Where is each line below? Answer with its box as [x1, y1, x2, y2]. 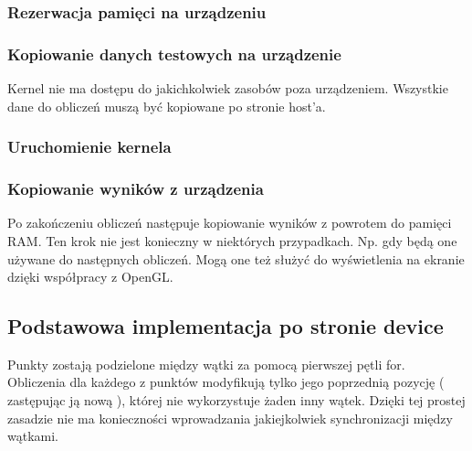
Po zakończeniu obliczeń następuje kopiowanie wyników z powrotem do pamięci [7, 213, 452, 232]
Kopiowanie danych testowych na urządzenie [7, 42, 341, 65]
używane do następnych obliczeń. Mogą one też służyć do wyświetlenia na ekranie [7, 249, 465, 268]
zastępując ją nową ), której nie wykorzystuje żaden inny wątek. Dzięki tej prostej [7, 391, 466, 410]
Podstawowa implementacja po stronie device [7, 312, 444, 340]
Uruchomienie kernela [7, 135, 172, 158]
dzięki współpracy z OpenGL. [7, 267, 173, 286]
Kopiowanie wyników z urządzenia [7, 177, 264, 200]
